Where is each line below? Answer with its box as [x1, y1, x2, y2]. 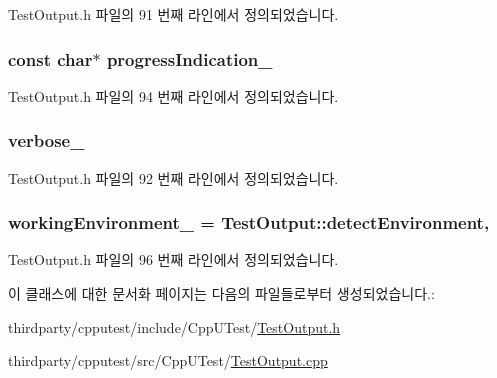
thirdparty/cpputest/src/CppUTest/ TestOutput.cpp [8, 350, 328, 371]
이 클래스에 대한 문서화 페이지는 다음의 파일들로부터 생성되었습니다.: [8, 283, 435, 304]
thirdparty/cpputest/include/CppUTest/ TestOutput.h [8, 316, 341, 337]
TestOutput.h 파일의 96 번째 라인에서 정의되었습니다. [8, 249, 339, 270]
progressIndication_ [106, 46, 273, 71]
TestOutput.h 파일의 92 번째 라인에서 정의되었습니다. [8, 167, 339, 188]
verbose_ [8, 128, 85, 153]
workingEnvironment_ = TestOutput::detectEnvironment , [8, 210, 490, 235]
